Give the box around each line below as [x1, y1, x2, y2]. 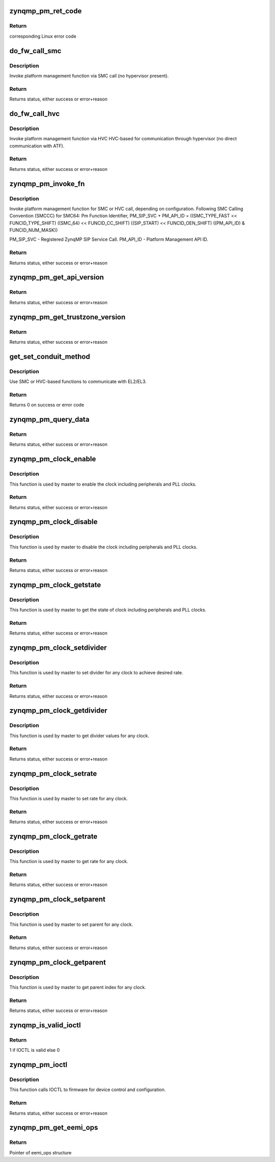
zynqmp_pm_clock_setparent [9, 895, 105, 904]
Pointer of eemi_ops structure [9, 1149, 72, 1155]
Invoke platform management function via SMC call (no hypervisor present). [9, 72, 169, 79]
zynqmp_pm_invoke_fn [9, 179, 85, 188]
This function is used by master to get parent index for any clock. [9, 984, 146, 990]
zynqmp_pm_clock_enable [9, 454, 96, 464]
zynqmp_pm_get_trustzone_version [9, 313, 126, 321]
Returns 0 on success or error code [9, 402, 84, 408]
